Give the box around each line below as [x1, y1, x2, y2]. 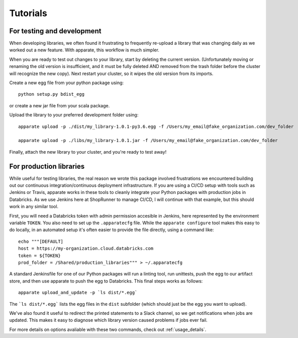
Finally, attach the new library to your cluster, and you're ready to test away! [9, 149, 167, 155]
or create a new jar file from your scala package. [9, 102, 110, 108]
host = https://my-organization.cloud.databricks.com [18, 246, 153, 251]
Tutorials [9, 8, 47, 19]
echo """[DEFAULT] [18, 238, 64, 244]
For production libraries [9, 162, 85, 171]
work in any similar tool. [9, 204, 59, 210]
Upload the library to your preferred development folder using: [9, 112, 139, 118]
